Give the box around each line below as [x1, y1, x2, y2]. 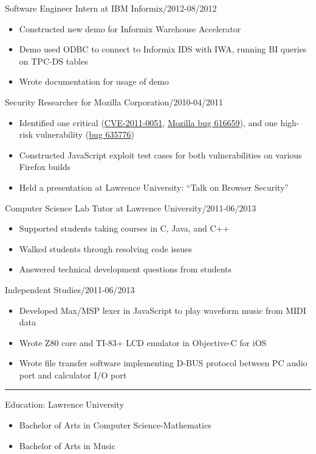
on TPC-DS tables [19, 54, 88, 67]
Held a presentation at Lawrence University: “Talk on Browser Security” [19, 180, 289, 193]
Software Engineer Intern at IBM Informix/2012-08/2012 [5, 2, 217, 14]
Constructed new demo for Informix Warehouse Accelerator [19, 22, 241, 35]
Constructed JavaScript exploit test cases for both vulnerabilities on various [19, 148, 302, 161]
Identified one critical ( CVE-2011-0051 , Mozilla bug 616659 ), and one [19, 116, 278, 129]
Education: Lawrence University [5, 398, 124, 411]
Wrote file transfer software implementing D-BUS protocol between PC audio [19, 356, 307, 369]
